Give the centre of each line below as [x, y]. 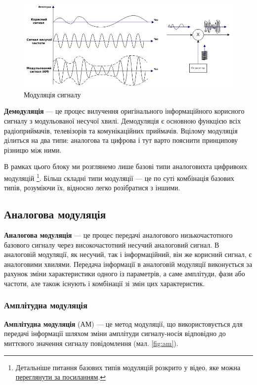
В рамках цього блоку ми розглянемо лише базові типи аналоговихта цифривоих [126, 166]
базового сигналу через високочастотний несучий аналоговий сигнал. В [112, 244]
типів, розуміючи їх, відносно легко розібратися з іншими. [92, 188]
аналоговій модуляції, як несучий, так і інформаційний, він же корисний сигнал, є [128, 254]
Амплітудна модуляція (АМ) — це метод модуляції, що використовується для [123, 323]
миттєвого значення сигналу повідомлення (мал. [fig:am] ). [91, 343]
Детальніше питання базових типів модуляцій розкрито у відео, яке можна [128, 367]
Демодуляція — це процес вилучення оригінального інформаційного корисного [124, 111]
